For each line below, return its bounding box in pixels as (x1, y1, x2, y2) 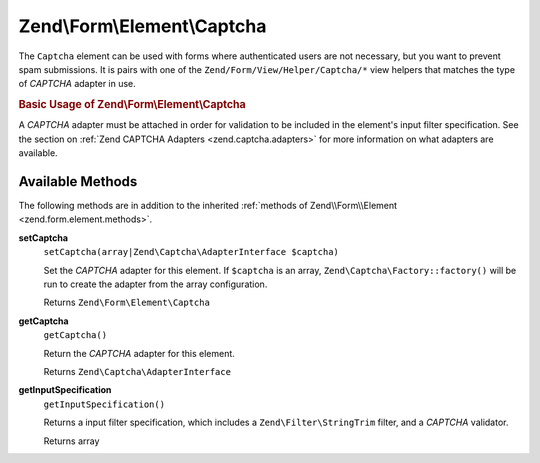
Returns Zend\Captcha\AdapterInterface (43, 365, 232, 377)
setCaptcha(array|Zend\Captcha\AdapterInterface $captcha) (43, 246, 340, 258)
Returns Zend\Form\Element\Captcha (43, 296, 210, 309)
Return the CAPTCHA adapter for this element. (43, 347, 235, 359)
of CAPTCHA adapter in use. (18, 78, 137, 90)
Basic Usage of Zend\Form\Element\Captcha (18, 98, 247, 112)
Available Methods (18, 173, 138, 190)
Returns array (43, 435, 100, 447)
